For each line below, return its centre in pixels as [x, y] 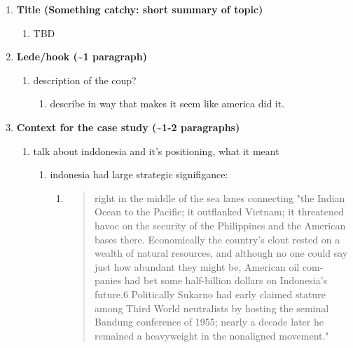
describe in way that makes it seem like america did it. [167, 103]
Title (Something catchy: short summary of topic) [140, 9]
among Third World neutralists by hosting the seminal [212, 308]
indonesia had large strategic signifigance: [139, 174]
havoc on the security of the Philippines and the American [220, 225]
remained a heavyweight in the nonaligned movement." [212, 335]
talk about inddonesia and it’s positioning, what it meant [156, 150]
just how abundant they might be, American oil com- [209, 266]
